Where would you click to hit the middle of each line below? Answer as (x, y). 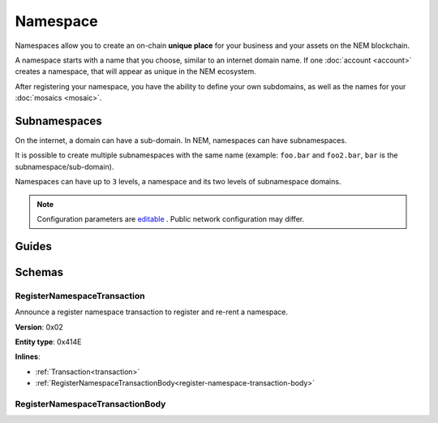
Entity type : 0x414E (48, 342)
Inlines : (28, 356)
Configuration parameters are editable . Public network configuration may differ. (170, 218)
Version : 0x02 (39, 327)
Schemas (39, 272)
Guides (34, 246)
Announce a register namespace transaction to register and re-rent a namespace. (151, 312)
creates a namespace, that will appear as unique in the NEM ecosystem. (136, 71)
